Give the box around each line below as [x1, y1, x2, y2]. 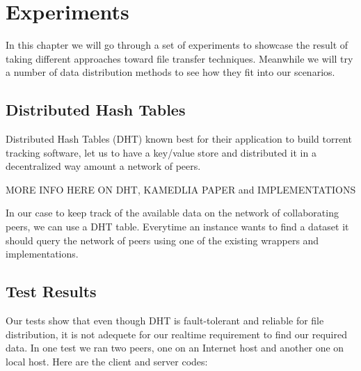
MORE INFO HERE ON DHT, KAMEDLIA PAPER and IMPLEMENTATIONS [6, 182, 356, 196]
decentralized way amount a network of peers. [6, 159, 201, 173]
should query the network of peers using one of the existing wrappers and [6, 232, 319, 247]
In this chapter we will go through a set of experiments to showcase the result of [6, 38, 348, 52]
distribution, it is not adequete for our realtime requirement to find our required [6, 326, 347, 341]
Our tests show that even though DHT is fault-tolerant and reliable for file [6, 313, 324, 328]
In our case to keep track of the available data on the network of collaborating [6, 205, 339, 220]
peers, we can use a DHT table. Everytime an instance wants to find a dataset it [6, 219, 349, 234]
